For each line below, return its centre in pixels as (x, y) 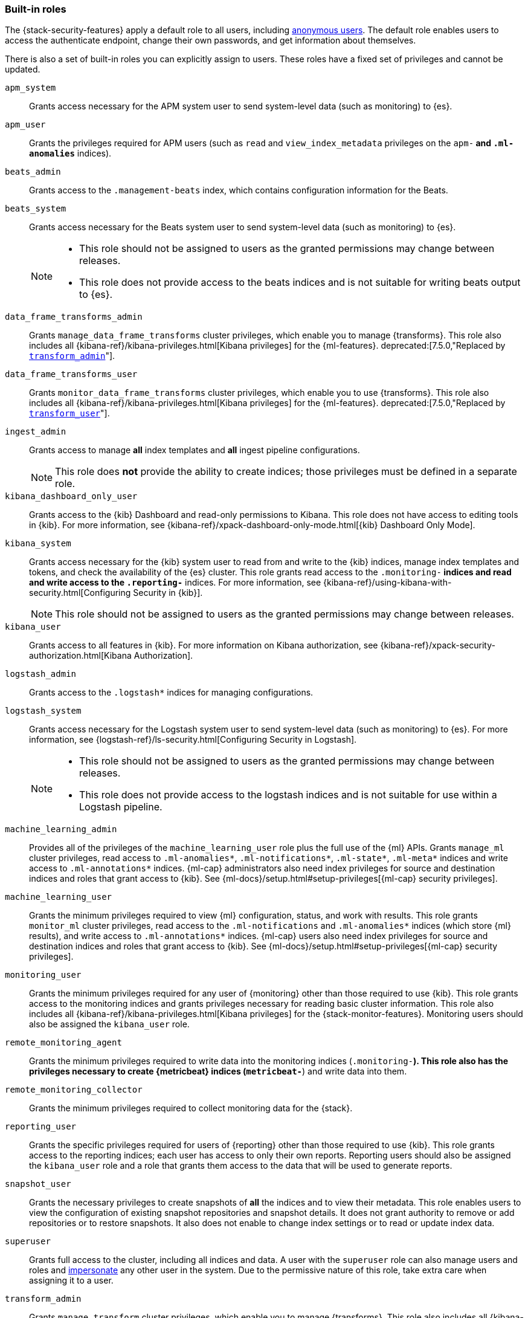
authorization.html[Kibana (80, 656)
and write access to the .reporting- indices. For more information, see (175, 583)
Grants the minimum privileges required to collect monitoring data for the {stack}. (191, 1108)
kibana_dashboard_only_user (71, 496)
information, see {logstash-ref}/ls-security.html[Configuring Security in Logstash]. (193, 740)
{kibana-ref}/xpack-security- (438, 645)
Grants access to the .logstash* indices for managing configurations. (171, 693)
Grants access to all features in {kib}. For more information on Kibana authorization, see (204, 645)
